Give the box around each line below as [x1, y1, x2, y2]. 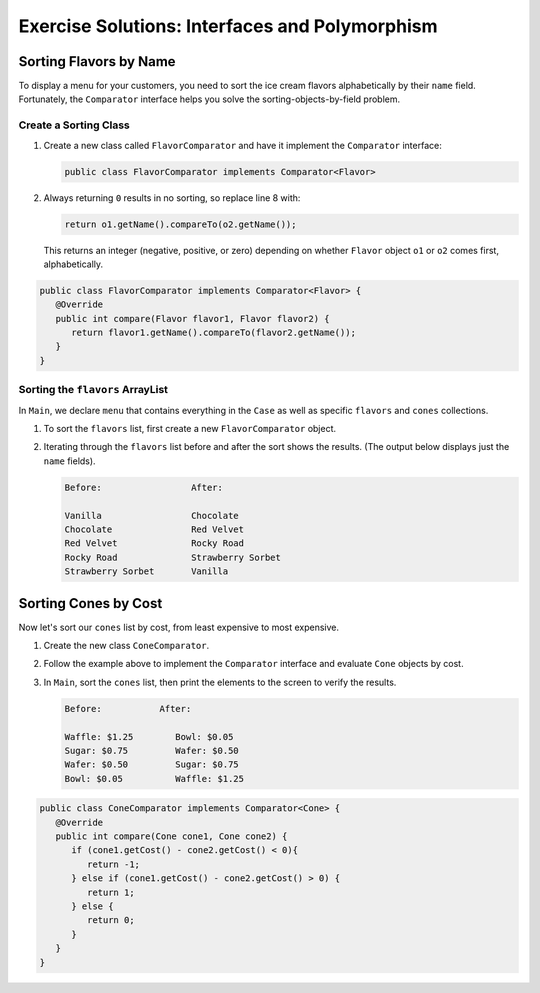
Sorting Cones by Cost [18, 595, 163, 612]
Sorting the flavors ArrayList [18, 383, 169, 397]
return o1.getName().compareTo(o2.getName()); [64, 218, 297, 230]
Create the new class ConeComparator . [43, 639, 210, 651]
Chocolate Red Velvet [64, 523, 245, 535]
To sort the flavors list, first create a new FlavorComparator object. [43, 422, 337, 434]
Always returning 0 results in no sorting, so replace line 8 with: [43, 191, 301, 204]
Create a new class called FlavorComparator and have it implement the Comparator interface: [43, 139, 442, 151]
